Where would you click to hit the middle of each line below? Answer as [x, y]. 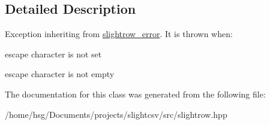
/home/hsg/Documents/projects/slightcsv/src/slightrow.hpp [116, 114]
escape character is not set [53, 54]
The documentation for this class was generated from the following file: [135, 94]
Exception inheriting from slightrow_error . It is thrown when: [119, 34]
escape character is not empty [60, 74]
